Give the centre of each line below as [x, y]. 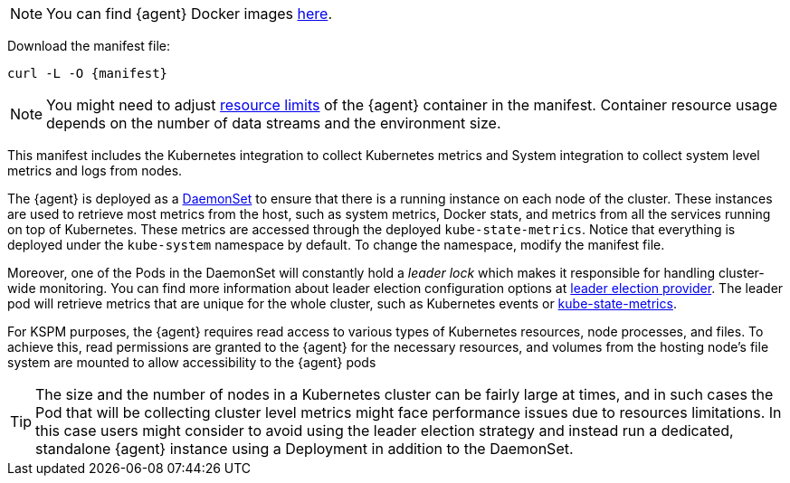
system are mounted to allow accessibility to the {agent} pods [192, 362]
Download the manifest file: [89, 46]
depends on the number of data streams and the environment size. [274, 123]
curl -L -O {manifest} [88, 73]
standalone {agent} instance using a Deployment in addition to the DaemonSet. [305, 449]
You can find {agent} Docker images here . [189, 14]
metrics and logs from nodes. [95, 170]
